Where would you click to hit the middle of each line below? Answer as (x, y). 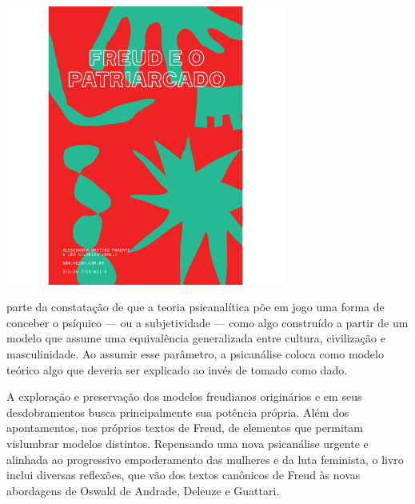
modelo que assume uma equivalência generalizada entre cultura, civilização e (196, 338)
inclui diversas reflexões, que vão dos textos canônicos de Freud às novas (184, 475)
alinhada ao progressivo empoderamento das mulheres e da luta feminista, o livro (205, 459)
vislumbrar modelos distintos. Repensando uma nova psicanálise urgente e (188, 444)
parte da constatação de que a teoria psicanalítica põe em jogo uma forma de (196, 307)
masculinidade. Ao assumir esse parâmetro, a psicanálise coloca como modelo (195, 354)
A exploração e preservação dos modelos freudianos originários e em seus (184, 396)
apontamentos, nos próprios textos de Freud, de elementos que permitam (185, 428)
